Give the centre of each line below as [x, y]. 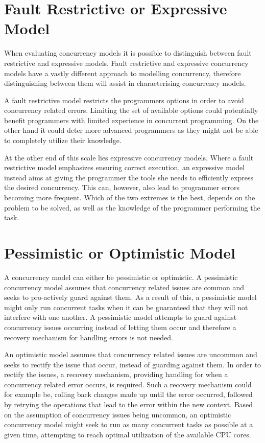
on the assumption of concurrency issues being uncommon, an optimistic [118, 414]
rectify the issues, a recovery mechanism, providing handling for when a [116, 374]
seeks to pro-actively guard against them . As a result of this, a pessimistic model [130, 297]
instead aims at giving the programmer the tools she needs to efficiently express [129, 177]
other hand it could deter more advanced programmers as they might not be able [131, 130]
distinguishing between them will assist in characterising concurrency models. [125, 83]
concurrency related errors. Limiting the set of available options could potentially [131, 110]
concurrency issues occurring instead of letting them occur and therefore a [120, 327]
